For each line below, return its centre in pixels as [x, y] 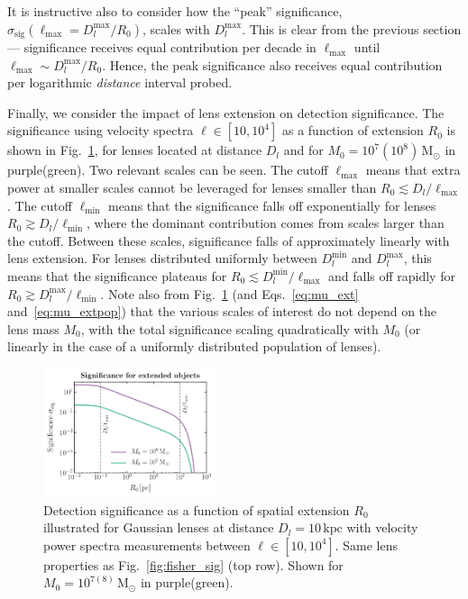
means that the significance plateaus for [117, 275]
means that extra [413, 170]
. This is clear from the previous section [352, 28]
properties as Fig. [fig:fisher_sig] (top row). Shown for [193, 564]
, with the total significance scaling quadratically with [229, 328]
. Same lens [366, 545]
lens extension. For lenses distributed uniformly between [162, 258]
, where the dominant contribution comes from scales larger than [265, 223]
